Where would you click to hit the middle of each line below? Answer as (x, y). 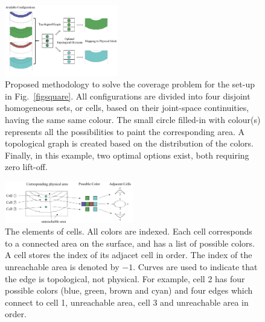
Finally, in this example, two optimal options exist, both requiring (127, 155)
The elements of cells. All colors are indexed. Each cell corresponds (129, 231)
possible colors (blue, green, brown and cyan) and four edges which (129, 290)
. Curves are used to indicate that (195, 266)
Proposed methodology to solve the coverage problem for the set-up (130, 84)
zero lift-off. (26, 167)
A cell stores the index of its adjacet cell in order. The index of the (129, 255)
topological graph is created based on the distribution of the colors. (129, 143)
